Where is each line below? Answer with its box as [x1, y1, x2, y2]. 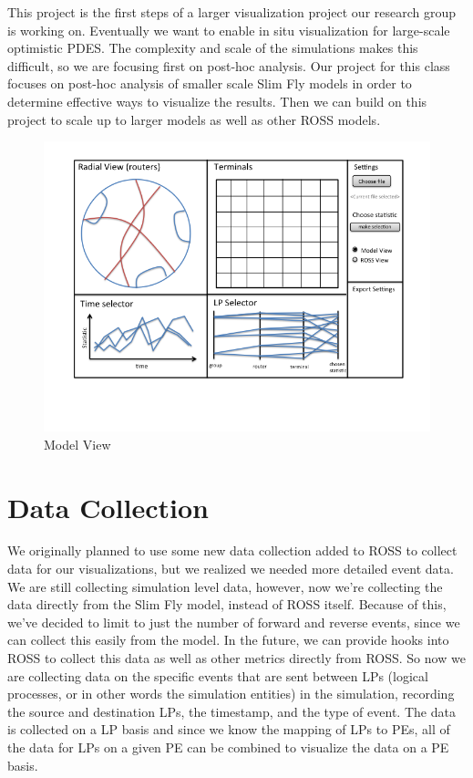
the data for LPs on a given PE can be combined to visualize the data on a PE [7, 738, 449, 756]
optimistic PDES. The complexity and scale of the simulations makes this [7, 38, 418, 57]
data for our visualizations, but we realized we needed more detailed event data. [7, 559, 454, 578]
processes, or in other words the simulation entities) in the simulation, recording [7, 684, 455, 703]
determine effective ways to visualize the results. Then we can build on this [7, 91, 427, 110]
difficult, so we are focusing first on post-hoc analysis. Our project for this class [7, 56, 450, 75]
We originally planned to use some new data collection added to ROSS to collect [7, 541, 458, 560]
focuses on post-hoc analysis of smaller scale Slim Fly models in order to [7, 74, 412, 93]
